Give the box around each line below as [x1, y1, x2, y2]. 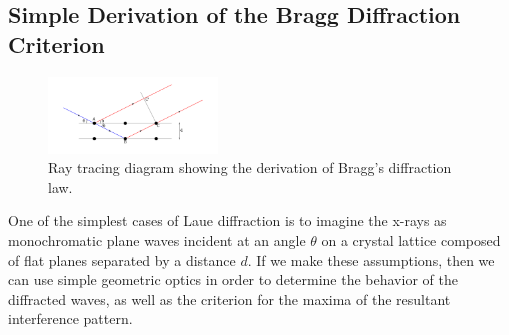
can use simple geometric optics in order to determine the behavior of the [8, 269, 458, 290]
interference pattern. [8, 308, 133, 329]
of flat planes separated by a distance [8, 249, 236, 270]
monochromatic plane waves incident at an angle [8, 229, 306, 250]
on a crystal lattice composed [321, 229, 501, 250]
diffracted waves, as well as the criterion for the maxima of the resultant [8, 288, 451, 309]
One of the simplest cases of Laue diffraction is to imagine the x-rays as [8, 210, 447, 231]
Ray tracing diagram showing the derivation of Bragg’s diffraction [48, 157, 452, 178]
